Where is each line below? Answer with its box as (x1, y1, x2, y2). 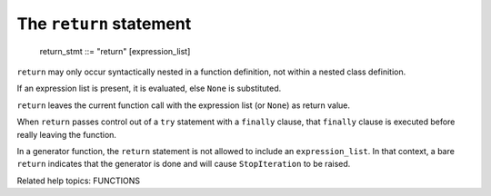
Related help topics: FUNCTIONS (16, 175, 141, 186)
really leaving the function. (16, 129, 117, 140)
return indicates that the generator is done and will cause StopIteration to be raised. (16, 159, 351, 170)
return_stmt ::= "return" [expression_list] (39, 45, 191, 56)
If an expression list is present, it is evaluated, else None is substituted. (16, 83, 282, 94)
